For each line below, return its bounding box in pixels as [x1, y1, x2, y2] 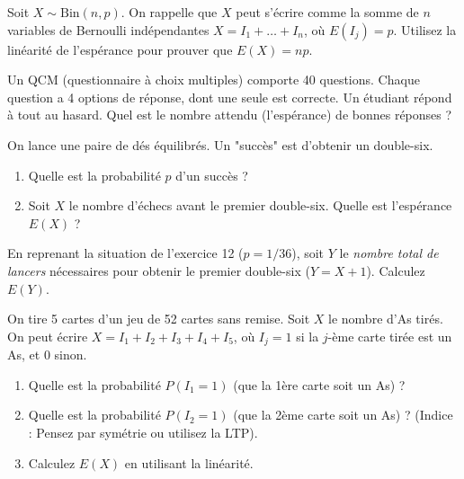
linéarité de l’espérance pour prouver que [7, 40, 233, 58]
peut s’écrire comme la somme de [236, 3, 419, 21]
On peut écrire [7, 326, 88, 345]
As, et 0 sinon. [7, 345, 87, 364]
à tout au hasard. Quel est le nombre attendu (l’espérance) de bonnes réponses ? [7, 105, 452, 124]
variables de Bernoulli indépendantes [7, 20, 210, 39]
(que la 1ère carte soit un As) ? [233, 375, 406, 394]
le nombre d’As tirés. [328, 309, 443, 328]
